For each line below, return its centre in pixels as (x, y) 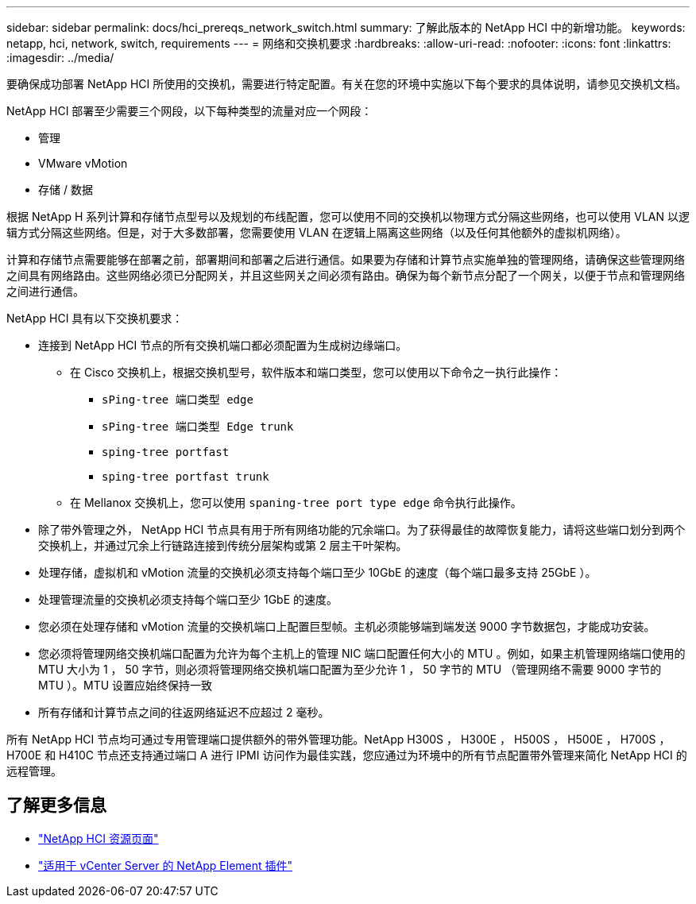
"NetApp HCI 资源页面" (99, 838)
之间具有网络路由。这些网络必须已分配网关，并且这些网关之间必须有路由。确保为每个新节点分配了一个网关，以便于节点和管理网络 (346, 275)
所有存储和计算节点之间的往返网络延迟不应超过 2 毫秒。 (184, 712)
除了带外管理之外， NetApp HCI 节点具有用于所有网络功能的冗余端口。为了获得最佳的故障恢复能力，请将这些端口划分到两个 (362, 529)
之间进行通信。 (45, 291)
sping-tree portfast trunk (186, 477)
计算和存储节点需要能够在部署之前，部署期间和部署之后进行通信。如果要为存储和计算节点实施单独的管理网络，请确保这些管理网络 (346, 259)
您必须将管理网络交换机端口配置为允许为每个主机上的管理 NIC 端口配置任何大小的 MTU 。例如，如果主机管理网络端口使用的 (362, 653)
